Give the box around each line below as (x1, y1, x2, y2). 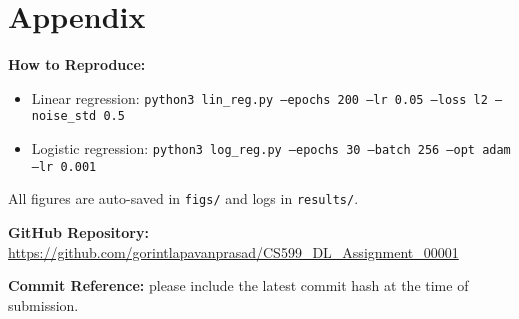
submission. (8, 294, 79, 315)
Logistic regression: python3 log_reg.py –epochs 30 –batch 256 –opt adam (31, 138, 511, 159)
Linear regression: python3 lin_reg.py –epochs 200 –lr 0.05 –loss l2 (31, 87, 488, 108)
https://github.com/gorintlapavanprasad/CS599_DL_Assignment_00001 (8, 241, 459, 262)
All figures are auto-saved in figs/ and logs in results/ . (8, 188, 359, 209)
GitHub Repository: (8, 222, 149, 242)
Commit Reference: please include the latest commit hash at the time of (8, 275, 469, 296)
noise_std (31, 109, 97, 124)
